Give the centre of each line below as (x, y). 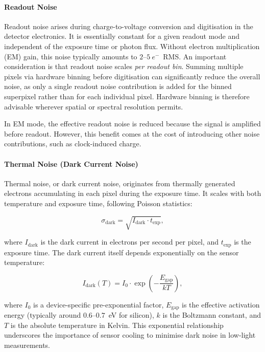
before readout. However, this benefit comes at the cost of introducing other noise (132, 133)
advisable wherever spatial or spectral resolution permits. (94, 106)
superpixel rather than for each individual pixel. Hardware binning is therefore (127, 96)
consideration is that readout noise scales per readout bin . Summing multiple (124, 66)
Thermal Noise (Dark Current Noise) (71, 163)
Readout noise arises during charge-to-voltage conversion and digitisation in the (129, 26)
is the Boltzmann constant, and (212, 315)
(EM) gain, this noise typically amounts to (71, 56)
